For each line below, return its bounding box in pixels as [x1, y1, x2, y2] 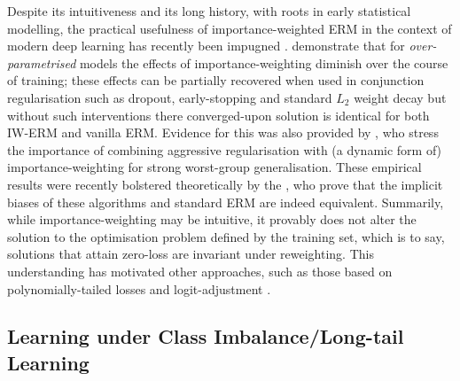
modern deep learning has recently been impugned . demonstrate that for [7, 36, 405, 55]
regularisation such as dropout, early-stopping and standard [7, 88, 332, 106]
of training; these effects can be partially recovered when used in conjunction [7, 71, 425, 89]
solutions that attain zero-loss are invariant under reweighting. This [7, 245, 374, 263]
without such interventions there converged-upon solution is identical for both [7, 105, 430, 124]
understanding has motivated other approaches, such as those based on [7, 261, 393, 280]
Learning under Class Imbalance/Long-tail [7, 323, 404, 350]
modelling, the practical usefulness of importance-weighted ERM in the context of [7, 19, 452, 37]
